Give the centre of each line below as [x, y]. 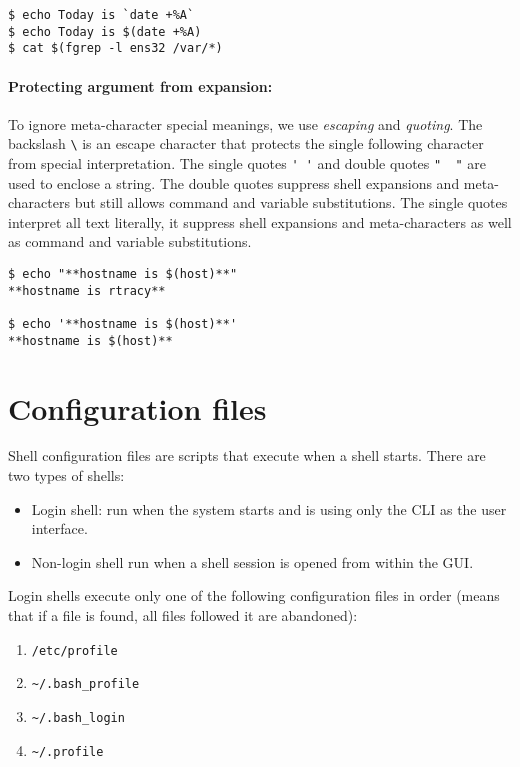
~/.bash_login [78, 717]
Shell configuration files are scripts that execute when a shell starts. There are [247, 455]
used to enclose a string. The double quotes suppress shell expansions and [234, 182]
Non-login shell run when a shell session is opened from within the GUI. [252, 561]
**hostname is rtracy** [87, 290]
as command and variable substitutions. [130, 241]
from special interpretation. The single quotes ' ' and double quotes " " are [247, 163]
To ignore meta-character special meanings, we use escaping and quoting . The [245, 123]
